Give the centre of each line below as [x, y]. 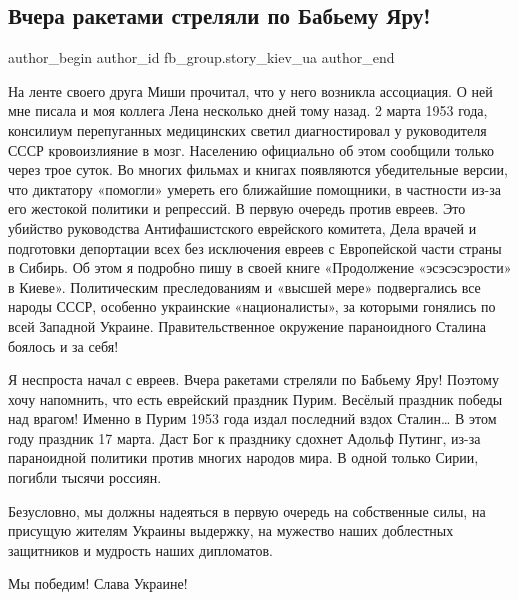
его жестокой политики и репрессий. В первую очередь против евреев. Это [237, 208]
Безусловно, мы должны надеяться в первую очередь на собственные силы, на [247, 510]
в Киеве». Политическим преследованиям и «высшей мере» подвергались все [244, 286]
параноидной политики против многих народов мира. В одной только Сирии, [243, 457]
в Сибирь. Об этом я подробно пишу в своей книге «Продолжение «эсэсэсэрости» [260, 267]
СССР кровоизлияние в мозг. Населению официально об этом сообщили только [251, 149]
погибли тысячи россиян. [85, 477]
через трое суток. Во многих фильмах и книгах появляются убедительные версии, [258, 169]
